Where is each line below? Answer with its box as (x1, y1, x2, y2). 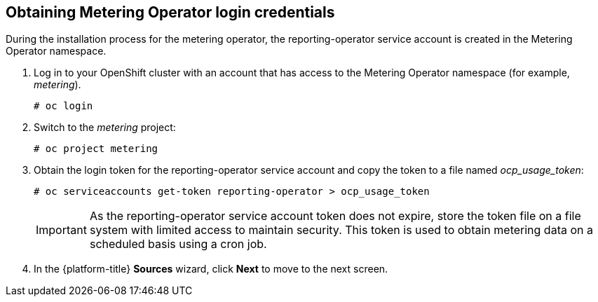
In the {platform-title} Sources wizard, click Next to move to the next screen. (34, 263, 388, 275)
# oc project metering (34, 143, 158, 155)
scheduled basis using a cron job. (89, 237, 267, 252)
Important (36, 223, 87, 238)
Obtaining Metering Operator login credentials (6, 4, 335, 21)
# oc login (34, 100, 93, 112)
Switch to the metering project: (34, 121, 176, 134)
